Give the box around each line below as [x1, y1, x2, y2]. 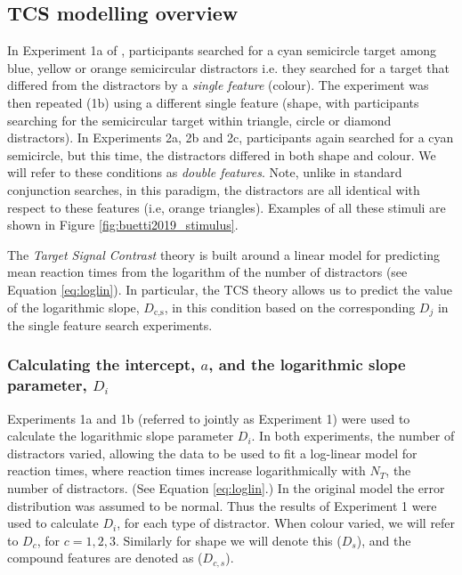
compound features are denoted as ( [7, 548, 203, 567]
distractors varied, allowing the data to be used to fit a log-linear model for [7, 443, 417, 462]
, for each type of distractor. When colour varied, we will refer [117, 514, 456, 532]
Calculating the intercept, [7, 353, 196, 376]
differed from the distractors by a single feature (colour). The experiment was [7, 76, 429, 94]
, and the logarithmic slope [208, 353, 406, 376]
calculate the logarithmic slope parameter [7, 426, 234, 445]
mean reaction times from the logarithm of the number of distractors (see [7, 263, 408, 281]
